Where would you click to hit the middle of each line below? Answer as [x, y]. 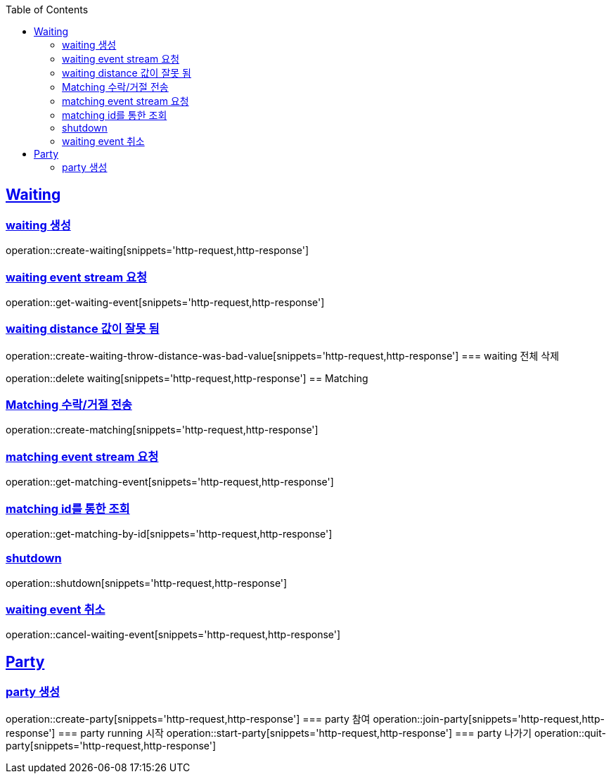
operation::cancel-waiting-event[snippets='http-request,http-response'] [173, 635]
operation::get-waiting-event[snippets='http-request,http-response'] [165, 302]
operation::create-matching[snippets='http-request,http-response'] [162, 430]
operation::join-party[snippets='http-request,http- [489, 718]
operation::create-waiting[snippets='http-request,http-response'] [157, 251]
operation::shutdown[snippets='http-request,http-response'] [147, 583]
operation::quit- [570, 733]
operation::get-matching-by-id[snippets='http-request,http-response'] [169, 533]
